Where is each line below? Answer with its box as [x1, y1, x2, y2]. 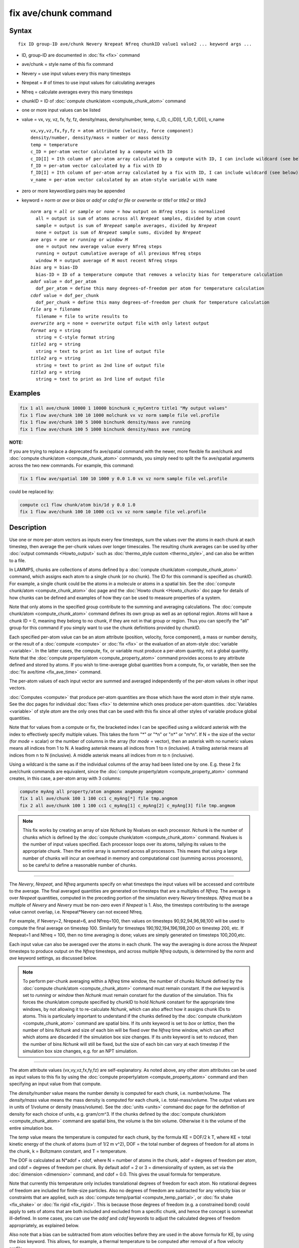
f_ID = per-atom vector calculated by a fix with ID [30, 163, 162, 169]
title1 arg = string [30, 341, 81, 347]
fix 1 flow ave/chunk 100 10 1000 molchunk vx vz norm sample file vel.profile [19, 412, 220, 418]
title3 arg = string [30, 369, 81, 375]
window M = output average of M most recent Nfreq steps [35, 258, 178, 263]
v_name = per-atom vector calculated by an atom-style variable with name [30, 177, 217, 182]
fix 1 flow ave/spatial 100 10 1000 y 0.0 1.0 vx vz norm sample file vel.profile [19, 476, 228, 481]
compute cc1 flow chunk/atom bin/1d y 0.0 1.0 [19, 502, 136, 508]
